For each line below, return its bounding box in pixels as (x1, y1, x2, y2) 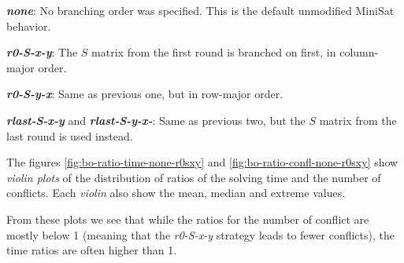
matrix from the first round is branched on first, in (91, 44, 336, 60)
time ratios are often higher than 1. (6, 242, 177, 258)
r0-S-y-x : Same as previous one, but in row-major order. (6, 86, 284, 102)
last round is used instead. (6, 127, 133, 144)
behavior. (6, 17, 51, 34)
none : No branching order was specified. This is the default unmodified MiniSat (6, 2, 395, 18)
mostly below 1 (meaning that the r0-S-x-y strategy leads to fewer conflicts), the (6, 226, 395, 243)
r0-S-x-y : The (6, 44, 78, 60)
